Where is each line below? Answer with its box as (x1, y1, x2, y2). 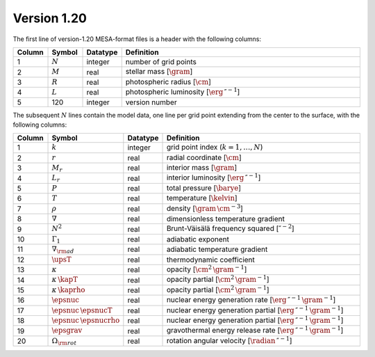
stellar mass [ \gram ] (125, 67, 193, 77)
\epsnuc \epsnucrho (51, 315, 120, 325)
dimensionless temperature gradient (166, 214, 285, 224)
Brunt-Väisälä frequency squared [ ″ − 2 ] (166, 223, 294, 233)
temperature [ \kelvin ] (166, 193, 237, 203)
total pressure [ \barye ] (166, 183, 242, 193)
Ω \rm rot (51, 336, 77, 347)
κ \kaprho (51, 285, 85, 294)
